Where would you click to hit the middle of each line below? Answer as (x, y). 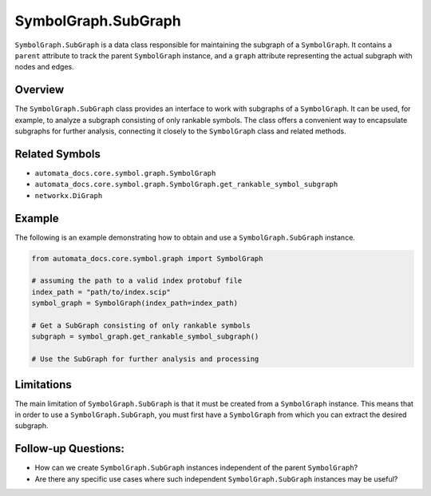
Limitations (43, 385)
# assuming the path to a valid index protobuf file (137, 281)
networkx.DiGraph (69, 195)
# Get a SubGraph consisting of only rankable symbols (141, 325)
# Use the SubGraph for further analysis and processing (145, 359)
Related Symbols (58, 154)
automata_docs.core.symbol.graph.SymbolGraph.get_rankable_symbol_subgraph (186, 185)
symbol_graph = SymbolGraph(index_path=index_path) (135, 303)
